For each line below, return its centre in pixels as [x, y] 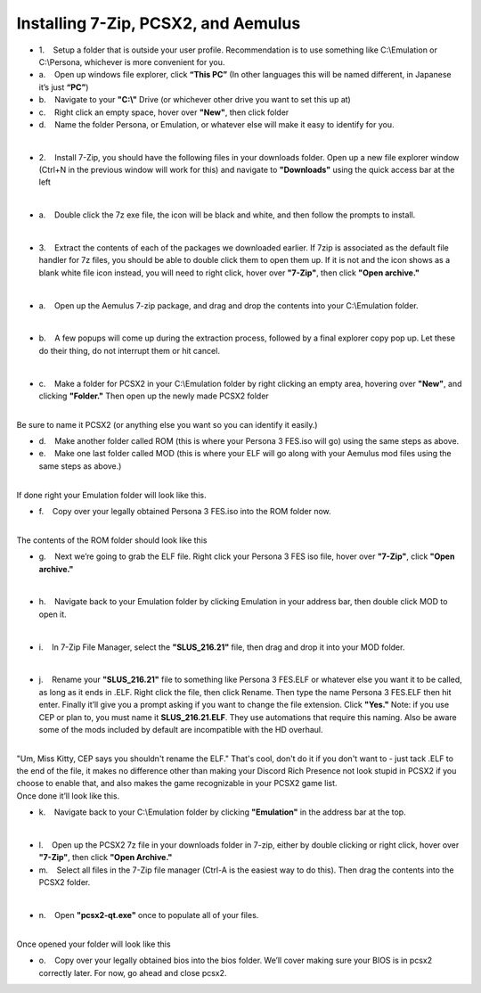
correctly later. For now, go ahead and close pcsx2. [133, 972]
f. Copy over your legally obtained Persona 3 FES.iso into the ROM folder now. [185, 512]
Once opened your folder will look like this [94, 944]
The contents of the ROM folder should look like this [112, 540]
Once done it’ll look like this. [68, 796]
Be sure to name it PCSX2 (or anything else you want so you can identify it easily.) [167, 424]
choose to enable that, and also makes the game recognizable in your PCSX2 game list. [177, 784]
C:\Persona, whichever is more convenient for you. [132, 62]
